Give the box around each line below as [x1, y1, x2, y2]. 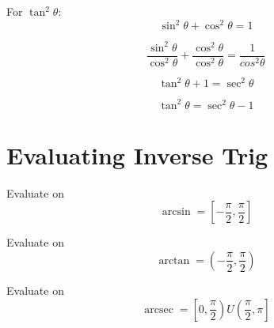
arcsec [144, 303, 173, 315]
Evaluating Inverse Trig [6, 138, 268, 171]
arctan [158, 254, 190, 266]
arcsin [162, 206, 191, 218]
